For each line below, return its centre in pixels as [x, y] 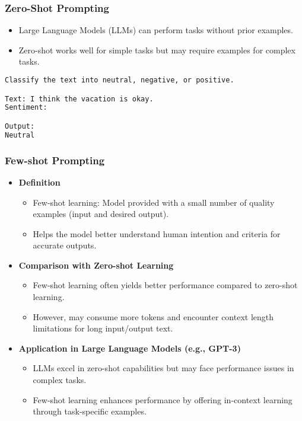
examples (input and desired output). [101, 214]
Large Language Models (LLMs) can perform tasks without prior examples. [156, 30]
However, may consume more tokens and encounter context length [153, 316]
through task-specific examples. [90, 411]
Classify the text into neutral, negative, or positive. [120, 80]
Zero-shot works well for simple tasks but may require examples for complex [157, 50]
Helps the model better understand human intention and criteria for [157, 233]
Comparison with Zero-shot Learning [96, 265]
